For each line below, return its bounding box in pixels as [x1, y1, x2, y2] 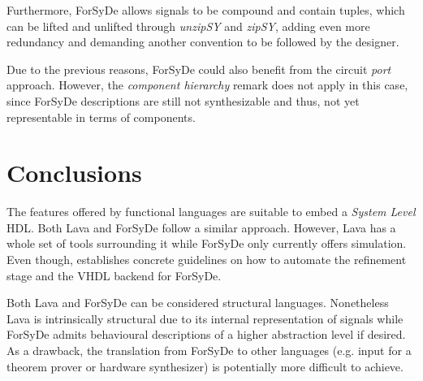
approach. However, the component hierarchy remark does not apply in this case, [6, 76, 408, 93]
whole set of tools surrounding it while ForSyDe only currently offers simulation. [6, 235, 407, 252]
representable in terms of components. [6, 108, 196, 125]
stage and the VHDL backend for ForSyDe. [6, 266, 222, 284]
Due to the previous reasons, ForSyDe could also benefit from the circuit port [6, 60, 391, 77]
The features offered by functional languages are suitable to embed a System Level [6, 203, 416, 220]
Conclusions [6, 156, 142, 189]
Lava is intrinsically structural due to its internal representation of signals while [6, 310, 404, 327]
